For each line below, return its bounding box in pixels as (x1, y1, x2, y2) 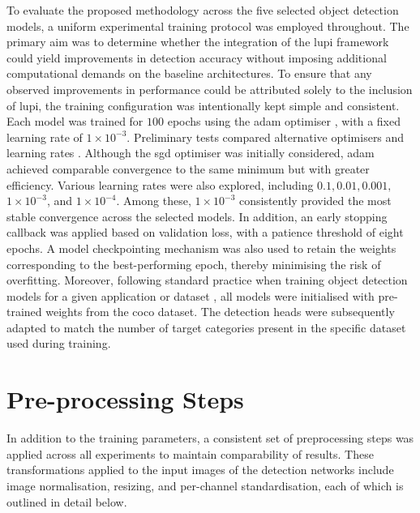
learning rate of (6, 128, 83, 145)
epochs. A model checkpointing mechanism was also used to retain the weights (6, 239, 396, 256)
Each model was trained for (6, 113, 144, 130)
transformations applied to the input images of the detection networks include (6, 461, 394, 478)
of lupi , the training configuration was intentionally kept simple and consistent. (6, 96, 400, 113)
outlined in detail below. (6, 493, 127, 510)
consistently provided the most (238, 192, 392, 209)
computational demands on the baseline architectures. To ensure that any (6, 65, 372, 82)
